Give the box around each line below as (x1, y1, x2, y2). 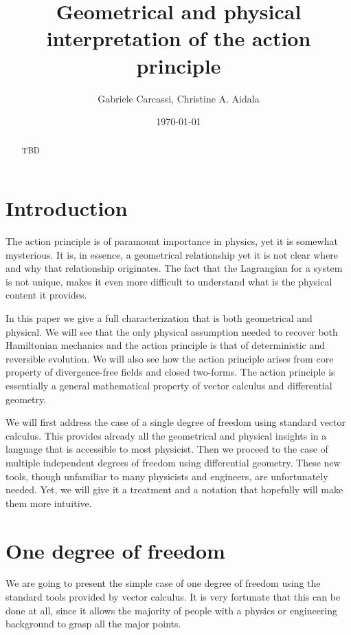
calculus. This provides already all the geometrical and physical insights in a (5, 428, 327, 442)
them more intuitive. (5, 495, 92, 510)
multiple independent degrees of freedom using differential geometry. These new (5, 455, 341, 469)
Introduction (5, 194, 128, 222)
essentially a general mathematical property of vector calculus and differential (5, 378, 332, 393)
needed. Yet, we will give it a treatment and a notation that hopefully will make (5, 482, 343, 497)
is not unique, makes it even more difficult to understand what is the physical (5, 274, 332, 288)
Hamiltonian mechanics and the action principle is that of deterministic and (5, 338, 326, 352)
